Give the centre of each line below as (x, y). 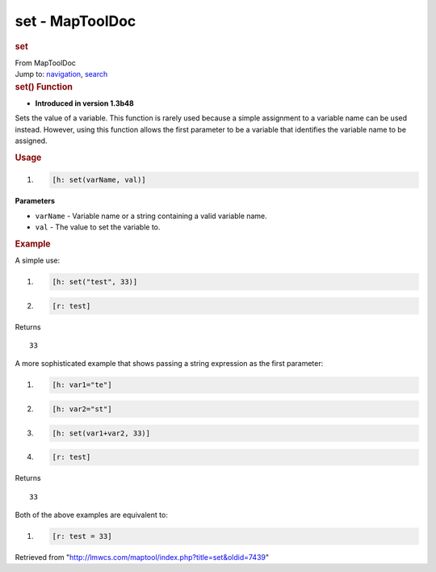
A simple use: (38, 261)
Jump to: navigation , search (61, 74)
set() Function (44, 86)
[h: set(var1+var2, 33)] (101, 433)
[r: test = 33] (82, 536)
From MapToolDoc (46, 63)
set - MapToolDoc (75, 21)
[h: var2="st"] (82, 409)
